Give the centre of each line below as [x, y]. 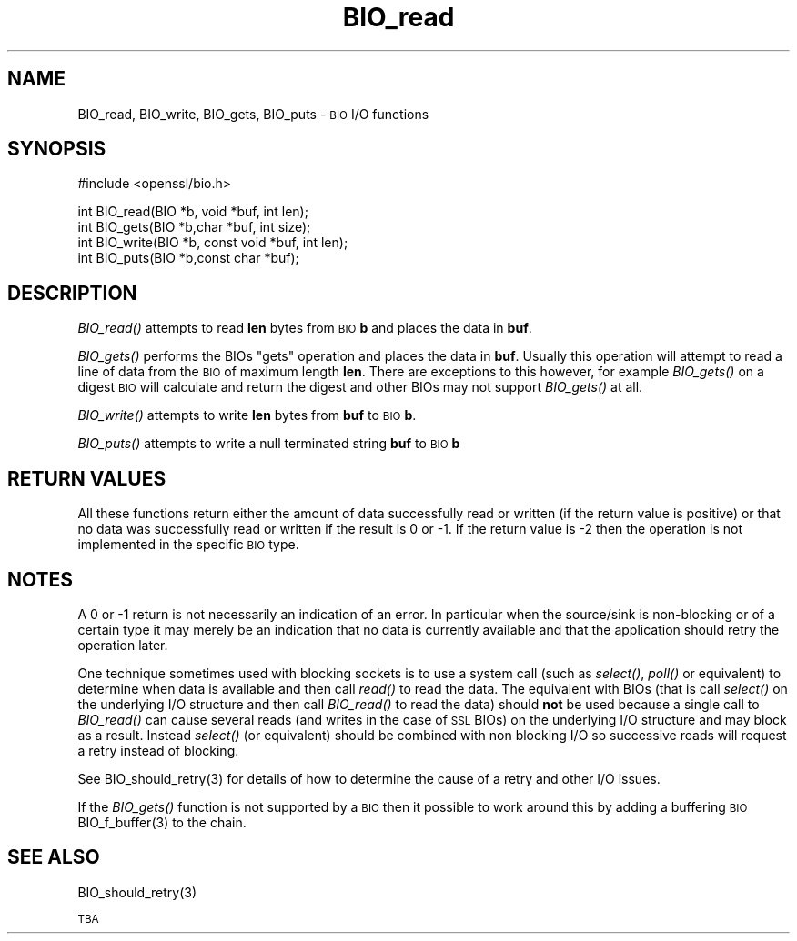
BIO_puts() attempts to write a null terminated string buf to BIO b [269, 444]
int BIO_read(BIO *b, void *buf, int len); [193, 212]
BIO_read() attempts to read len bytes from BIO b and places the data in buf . [305, 328]
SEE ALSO [54, 857]
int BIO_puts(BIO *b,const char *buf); [188, 258]
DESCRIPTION [72, 293]
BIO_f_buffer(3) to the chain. [162, 822]
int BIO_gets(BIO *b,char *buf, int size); [194, 227]
